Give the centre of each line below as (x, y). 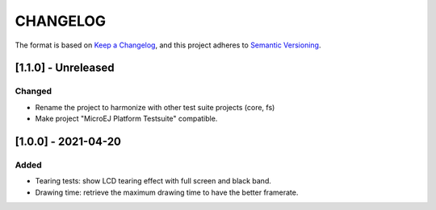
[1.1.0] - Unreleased (65, 68)
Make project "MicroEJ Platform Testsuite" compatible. (126, 119)
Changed (34, 91)
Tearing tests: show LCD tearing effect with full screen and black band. (153, 181)
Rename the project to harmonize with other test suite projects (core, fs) (155, 107)
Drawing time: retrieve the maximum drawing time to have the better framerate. (167, 192)
